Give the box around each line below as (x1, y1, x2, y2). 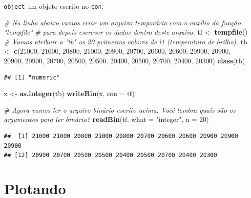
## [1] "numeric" (4, 74, 60, 81)
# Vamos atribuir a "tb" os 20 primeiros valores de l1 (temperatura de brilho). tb (4, 36, 247, 46)
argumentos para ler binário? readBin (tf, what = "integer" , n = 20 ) (4, 114, 209, 124)
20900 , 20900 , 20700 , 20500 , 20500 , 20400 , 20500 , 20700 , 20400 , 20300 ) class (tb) (4, 56, 245, 66)
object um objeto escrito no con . (4, 1, 104, 11)
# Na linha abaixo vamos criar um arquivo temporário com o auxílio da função (4, 17, 241, 27)
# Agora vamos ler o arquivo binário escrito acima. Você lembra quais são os (4, 104, 236, 115)
